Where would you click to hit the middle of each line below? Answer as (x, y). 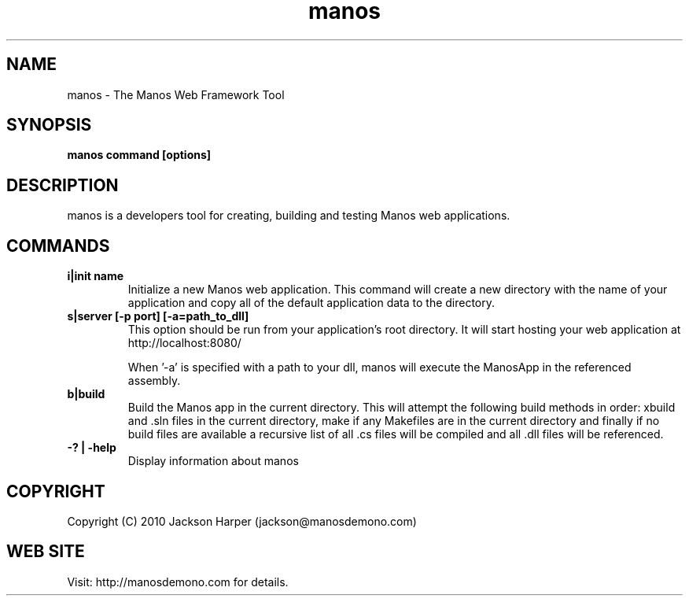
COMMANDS (58, 246)
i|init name (96, 276)
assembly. (154, 381)
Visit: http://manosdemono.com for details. (178, 582)
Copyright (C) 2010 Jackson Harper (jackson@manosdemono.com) (242, 521)
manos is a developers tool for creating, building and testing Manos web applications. (289, 216)
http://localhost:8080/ (184, 343)
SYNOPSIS (49, 125)
